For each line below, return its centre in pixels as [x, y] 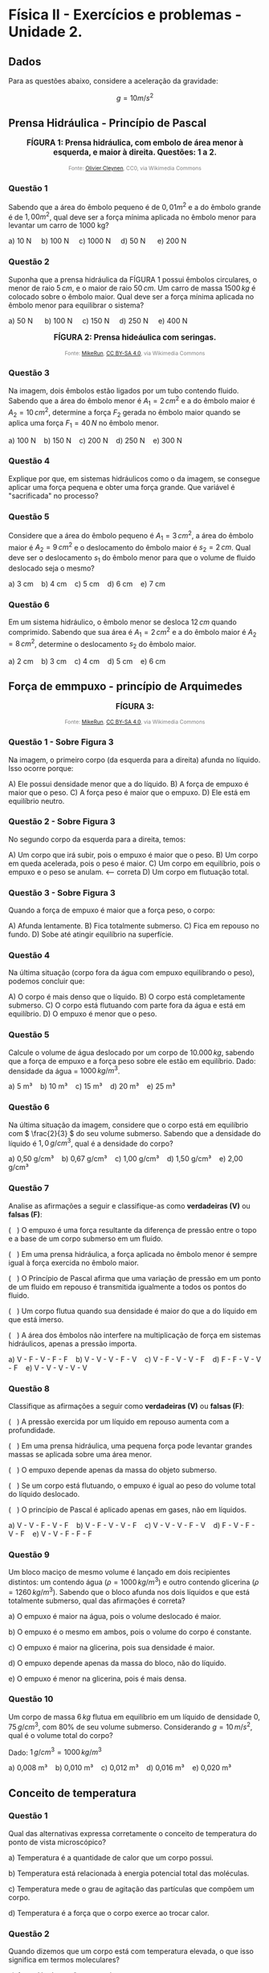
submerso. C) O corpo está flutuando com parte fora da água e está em [127, 1005]
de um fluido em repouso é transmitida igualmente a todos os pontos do [128, 1287]
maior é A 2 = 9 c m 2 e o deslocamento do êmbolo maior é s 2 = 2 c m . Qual [130, 548]
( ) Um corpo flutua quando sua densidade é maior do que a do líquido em [133, 1311]
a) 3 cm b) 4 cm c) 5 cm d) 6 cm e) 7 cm [87, 583]
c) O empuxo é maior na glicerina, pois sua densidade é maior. [112, 1647]
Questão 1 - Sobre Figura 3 [61, 742]
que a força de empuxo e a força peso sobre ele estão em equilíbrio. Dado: [132, 1061]
